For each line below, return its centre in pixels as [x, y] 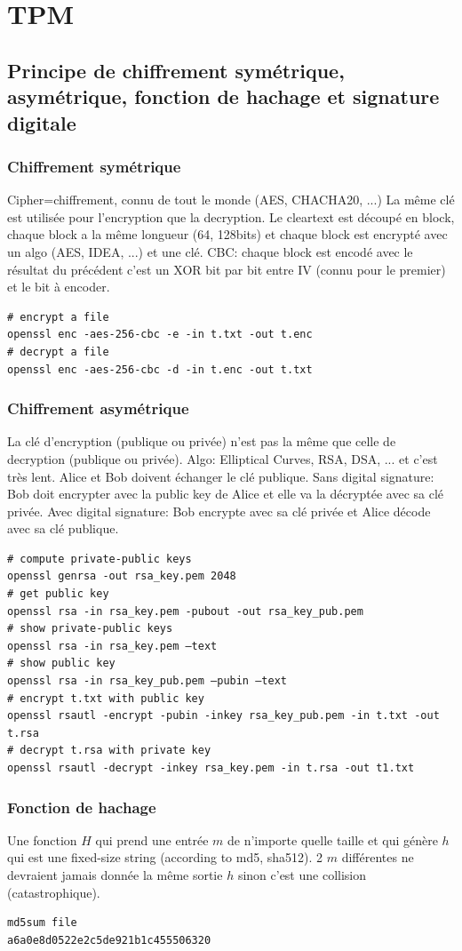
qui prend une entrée [152, 839]
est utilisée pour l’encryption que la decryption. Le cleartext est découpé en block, [231, 216]
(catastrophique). [54, 892]
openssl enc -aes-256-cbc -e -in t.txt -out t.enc [160, 335]
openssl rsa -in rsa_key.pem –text [112, 646]
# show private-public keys [90, 629]
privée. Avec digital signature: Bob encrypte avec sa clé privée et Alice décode [219, 511]
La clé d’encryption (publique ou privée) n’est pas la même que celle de [202, 441]
